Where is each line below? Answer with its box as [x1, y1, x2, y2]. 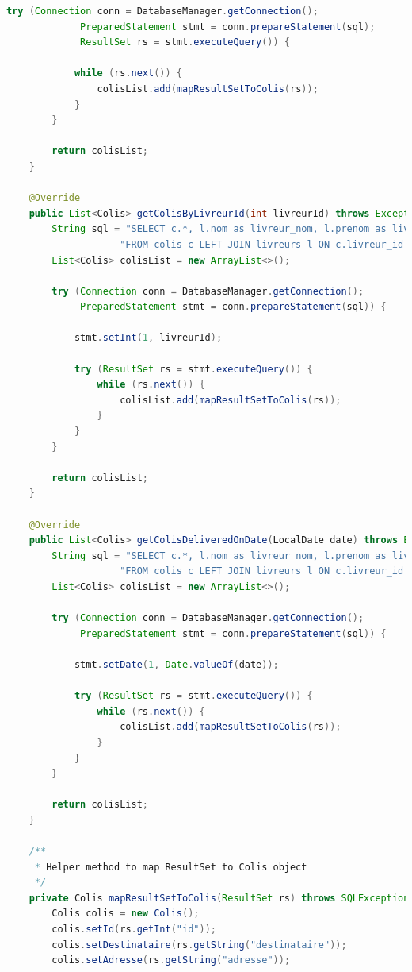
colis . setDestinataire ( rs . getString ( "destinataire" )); [51, 939, 347, 951]
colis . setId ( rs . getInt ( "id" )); [51, 924, 216, 935]
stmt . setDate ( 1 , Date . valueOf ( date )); [74, 658, 279, 670]
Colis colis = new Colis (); [51, 908, 200, 920]
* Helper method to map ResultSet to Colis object [34, 861, 307, 873]
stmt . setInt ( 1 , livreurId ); [74, 332, 223, 344]
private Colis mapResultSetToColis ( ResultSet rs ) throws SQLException [29, 892, 410, 904]
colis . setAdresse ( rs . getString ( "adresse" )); [51, 955, 291, 966]
